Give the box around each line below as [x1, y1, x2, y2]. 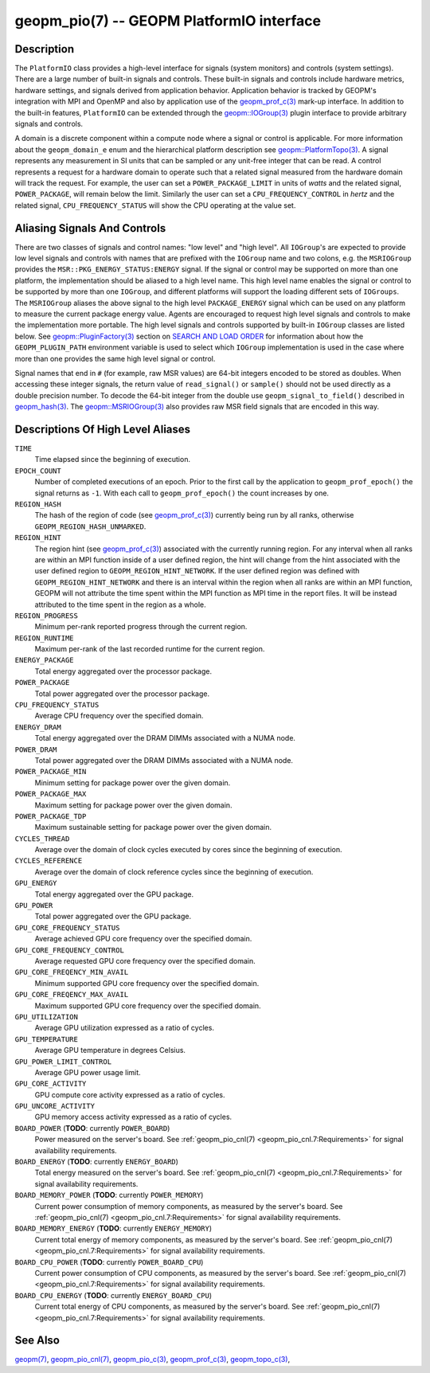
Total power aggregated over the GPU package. [34, 912, 191, 921]
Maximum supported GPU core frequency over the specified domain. [34, 1000, 262, 1011]
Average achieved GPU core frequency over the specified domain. [34, 934, 252, 944]
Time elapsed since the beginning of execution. [34, 455, 191, 464]
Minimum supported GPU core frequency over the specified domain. [34, 978, 260, 988]
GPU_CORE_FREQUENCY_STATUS [14, 923, 120, 932]
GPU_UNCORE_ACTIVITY [14, 1101, 96, 1111]
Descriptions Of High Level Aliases [14, 422, 191, 436]
